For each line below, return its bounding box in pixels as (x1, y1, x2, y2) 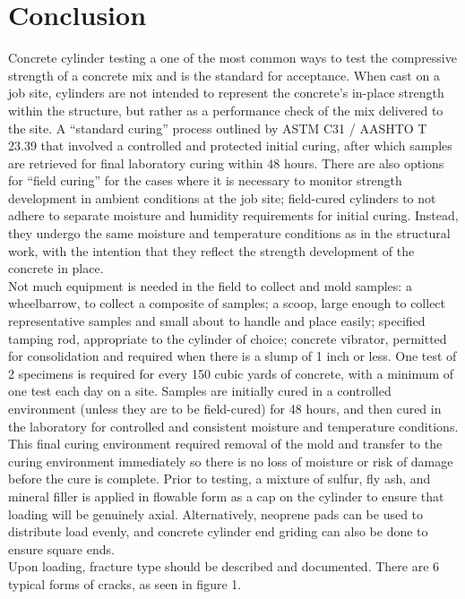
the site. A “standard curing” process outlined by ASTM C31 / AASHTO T (8, 118, 427, 137)
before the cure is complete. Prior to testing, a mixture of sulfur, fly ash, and (8, 469, 431, 488)
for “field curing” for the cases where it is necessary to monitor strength (8, 171, 402, 190)
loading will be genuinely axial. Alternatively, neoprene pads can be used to (8, 504, 424, 523)
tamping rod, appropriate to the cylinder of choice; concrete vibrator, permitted (8, 329, 447, 347)
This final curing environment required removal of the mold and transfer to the (8, 434, 443, 453)
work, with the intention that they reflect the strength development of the (8, 241, 415, 260)
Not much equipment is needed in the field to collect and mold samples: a (8, 276, 412, 295)
